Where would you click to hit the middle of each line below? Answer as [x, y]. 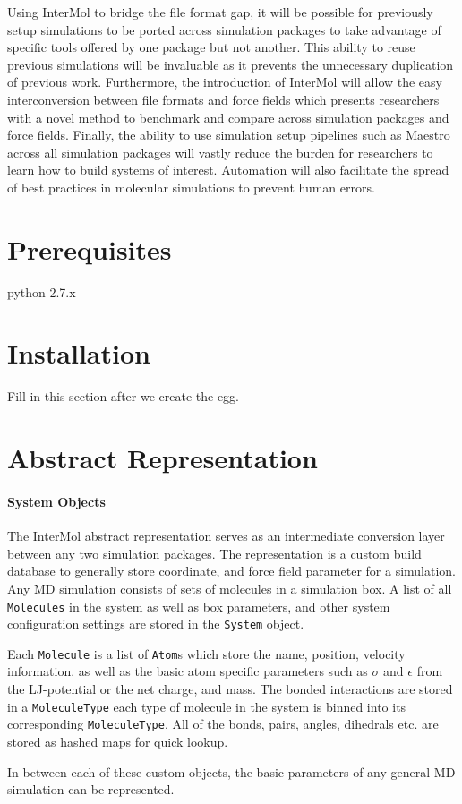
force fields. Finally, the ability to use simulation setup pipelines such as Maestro [229, 135]
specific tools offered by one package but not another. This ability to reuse [211, 47]
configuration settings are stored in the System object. [156, 624]
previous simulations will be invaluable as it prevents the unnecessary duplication [231, 64]
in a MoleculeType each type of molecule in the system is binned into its [207, 706]
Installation [79, 353]
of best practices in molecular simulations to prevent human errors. [191, 187]
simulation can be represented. [91, 789]
